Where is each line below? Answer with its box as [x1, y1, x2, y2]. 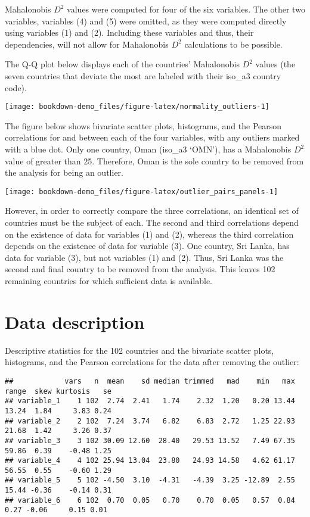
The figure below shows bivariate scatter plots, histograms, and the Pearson [5, 119, 282, 132]
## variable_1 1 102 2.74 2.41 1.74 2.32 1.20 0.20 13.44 [5, 397, 295, 406]
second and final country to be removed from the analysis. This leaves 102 [5, 263, 275, 275]
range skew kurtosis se [5, 387, 111, 395]
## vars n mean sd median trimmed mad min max [5, 376, 295, 385]
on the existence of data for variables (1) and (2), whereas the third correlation [5, 228, 294, 240]
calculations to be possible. [184, 38, 283, 50]
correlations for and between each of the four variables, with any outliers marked [5, 131, 300, 144]
